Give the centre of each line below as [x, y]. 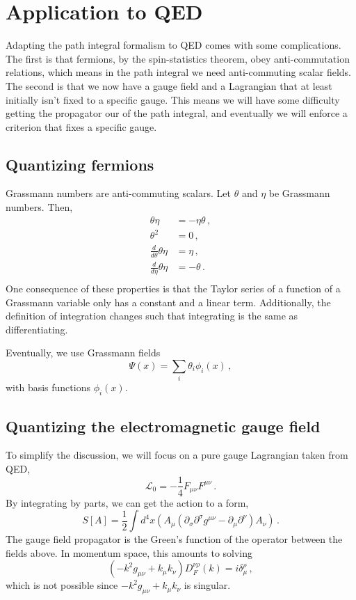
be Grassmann [299, 193]
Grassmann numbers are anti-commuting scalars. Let [118, 193]
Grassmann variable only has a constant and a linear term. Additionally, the [168, 302]
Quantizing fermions [80, 164]
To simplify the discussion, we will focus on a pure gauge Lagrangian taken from [177, 455]
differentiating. [37, 329]
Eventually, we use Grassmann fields [83, 353]
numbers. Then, [39, 207]
